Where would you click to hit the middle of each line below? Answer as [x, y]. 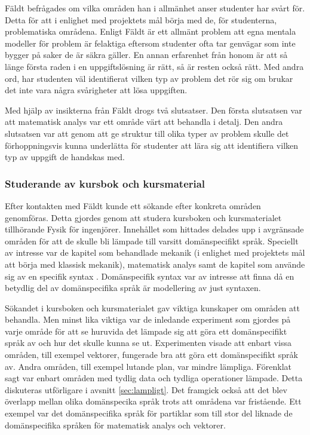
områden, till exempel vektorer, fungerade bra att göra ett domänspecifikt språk [151, 355]
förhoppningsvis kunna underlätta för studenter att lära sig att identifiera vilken [152, 145]
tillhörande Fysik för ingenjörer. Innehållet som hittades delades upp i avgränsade [154, 229]
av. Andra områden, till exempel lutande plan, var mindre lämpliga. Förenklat [148, 366]
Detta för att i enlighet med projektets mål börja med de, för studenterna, [141, 19]
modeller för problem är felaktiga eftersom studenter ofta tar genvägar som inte [150, 43]
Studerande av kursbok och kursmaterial [105, 183]
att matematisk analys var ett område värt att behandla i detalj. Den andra [144, 122]
